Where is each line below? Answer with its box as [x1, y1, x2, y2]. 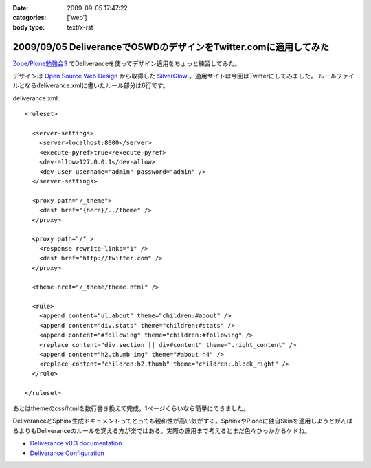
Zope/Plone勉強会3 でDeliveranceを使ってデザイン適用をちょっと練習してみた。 [12, 59, 240, 67]
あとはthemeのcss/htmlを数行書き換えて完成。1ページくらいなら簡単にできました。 [12, 404, 250, 412]
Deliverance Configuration [30, 449, 104, 457]
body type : [12, 23, 45, 31]
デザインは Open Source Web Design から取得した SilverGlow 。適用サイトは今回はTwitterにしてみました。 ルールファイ [12, 72, 355, 80]
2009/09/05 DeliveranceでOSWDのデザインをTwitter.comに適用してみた [12, 41, 330, 53]
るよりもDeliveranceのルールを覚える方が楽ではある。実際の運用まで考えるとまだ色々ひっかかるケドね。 [12, 426, 311, 434]
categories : [12, 14, 47, 22]
